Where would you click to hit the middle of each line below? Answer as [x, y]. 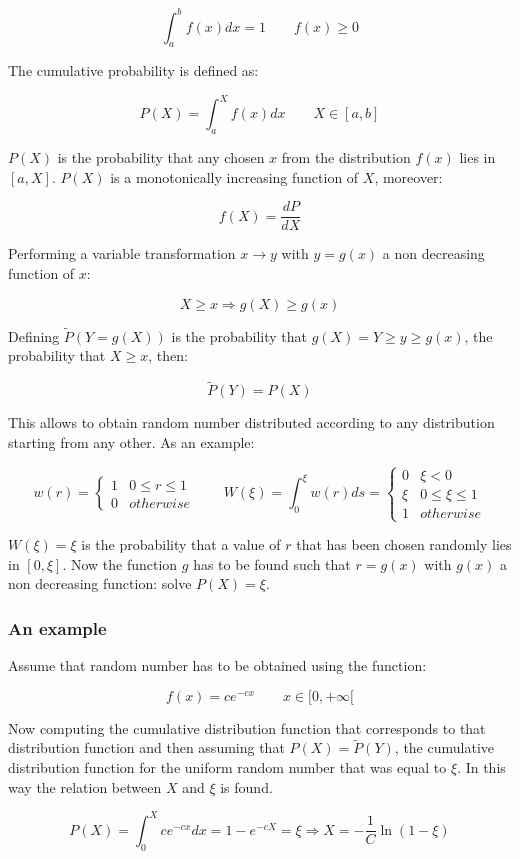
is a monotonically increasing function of [234, 176]
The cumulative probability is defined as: [133, 70]
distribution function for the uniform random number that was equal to [227, 767]
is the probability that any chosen [161, 157]
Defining [34, 335]
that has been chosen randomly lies [404, 544]
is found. [246, 786]
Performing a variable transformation [122, 253]
